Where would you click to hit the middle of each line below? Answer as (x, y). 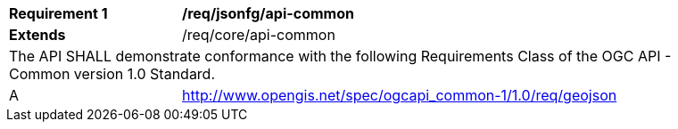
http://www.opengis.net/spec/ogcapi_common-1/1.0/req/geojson (400, 95)
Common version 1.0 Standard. (112, 74)
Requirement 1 (58, 13)
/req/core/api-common (259, 35)
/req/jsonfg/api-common (268, 13)
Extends (37, 35)
